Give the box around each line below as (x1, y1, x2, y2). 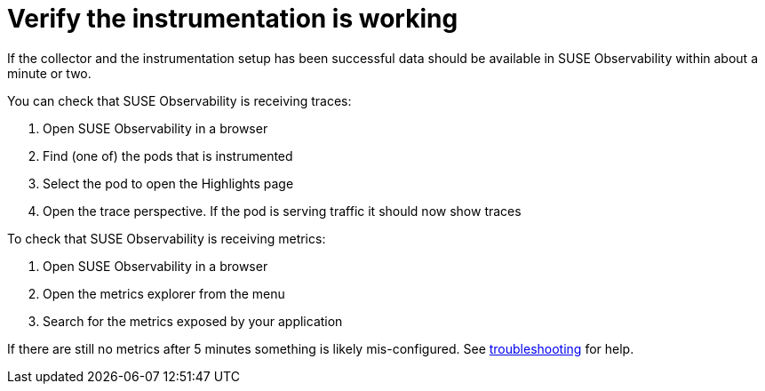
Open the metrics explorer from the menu (43, 285, 285, 301)
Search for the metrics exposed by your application (43, 313, 343, 329)
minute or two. (7, 65, 92, 81)
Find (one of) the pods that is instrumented (43, 148, 293, 164)
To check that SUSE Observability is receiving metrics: (7, 230, 326, 246)
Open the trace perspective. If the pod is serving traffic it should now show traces (43, 203, 522, 219)
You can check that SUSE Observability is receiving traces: (7, 92, 352, 108)
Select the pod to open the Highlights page (43, 175, 294, 191)
